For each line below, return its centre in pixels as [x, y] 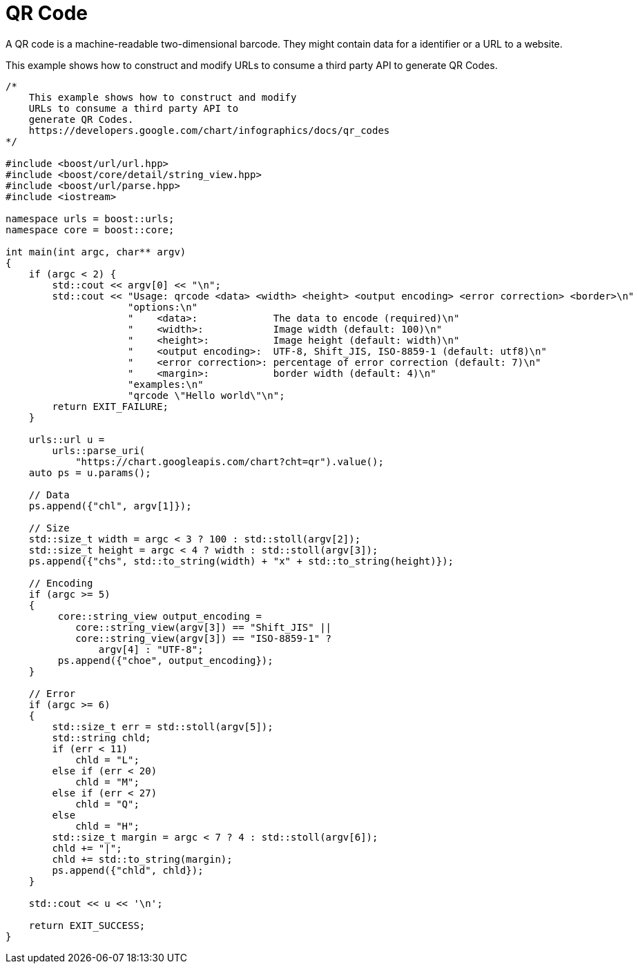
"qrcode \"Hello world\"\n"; [206, 395]
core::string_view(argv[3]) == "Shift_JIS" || [204, 627]
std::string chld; [101, 737]
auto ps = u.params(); [90, 472]
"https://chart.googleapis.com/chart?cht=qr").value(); [230, 461]
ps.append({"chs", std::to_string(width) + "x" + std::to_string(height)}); [241, 561]
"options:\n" [163, 307]
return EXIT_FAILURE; [110, 406]
